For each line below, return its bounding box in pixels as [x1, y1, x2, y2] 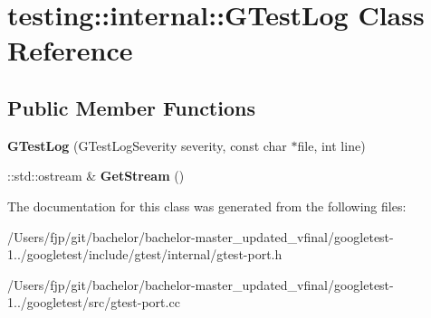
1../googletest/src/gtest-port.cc [7, 293, 180, 312]
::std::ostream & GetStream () [7, 166, 185, 185]
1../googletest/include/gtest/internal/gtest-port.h [7, 245, 283, 264]
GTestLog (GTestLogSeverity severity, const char [7, 136, 287, 154]
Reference [7, 32, 133, 69]
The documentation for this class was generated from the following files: [7, 196, 407, 215]
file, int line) [297, 136, 366, 154]
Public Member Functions [7, 93, 255, 121]
